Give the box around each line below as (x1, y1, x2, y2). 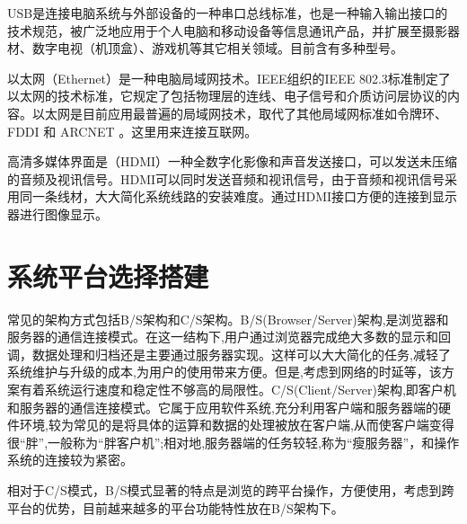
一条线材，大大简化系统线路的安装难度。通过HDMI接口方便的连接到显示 (31, 187, 458, 206)
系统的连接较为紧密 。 (7, 450, 133, 469)
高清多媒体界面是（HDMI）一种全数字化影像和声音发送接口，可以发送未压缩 (7, 152, 458, 171)
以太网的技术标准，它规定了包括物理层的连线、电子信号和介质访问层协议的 (7, 86, 447, 105)
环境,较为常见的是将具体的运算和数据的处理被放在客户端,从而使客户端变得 (19, 415, 454, 434)
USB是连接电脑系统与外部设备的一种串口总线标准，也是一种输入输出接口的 (7, 4, 448, 22)
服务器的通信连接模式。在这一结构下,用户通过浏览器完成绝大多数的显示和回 (7, 327, 451, 346)
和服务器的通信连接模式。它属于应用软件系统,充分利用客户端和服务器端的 (7, 397, 438, 416)
